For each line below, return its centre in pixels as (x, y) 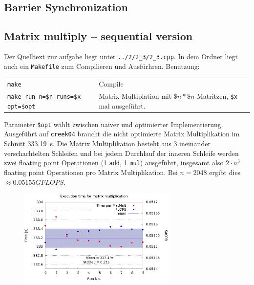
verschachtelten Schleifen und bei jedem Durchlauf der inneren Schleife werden (121, 153)
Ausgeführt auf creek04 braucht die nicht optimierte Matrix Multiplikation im (122, 134)
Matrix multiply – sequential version (98, 36)
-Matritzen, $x (216, 96)
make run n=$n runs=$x (44, 97)
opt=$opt (21, 106)
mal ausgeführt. (122, 105)
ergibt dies (225, 172)
